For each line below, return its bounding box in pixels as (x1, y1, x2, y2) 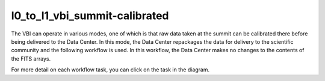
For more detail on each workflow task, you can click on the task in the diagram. (11, 66, 210, 73)
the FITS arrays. (11, 55, 51, 62)
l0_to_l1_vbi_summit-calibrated (11, 9, 169, 22)
